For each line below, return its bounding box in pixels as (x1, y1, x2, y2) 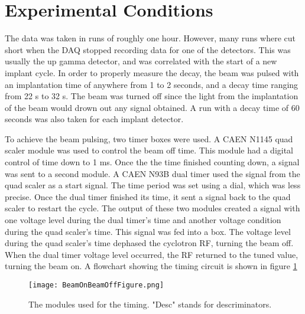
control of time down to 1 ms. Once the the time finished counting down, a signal (5, 156, 300, 168)
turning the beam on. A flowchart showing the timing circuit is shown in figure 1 (5, 260, 297, 272)
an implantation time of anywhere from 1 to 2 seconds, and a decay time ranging (5, 78, 298, 90)
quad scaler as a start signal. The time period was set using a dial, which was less (5, 179, 301, 191)
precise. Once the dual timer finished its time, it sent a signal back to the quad (5, 190, 291, 202)
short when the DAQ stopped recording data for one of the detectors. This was (5, 43, 291, 55)
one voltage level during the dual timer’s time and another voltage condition (5, 214, 281, 226)
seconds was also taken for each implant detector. (5, 113, 184, 125)
